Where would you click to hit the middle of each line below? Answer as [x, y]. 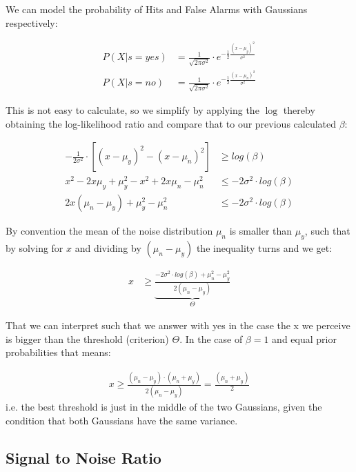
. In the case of [211, 338]
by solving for [34, 247]
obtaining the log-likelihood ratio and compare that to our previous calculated [171, 123]
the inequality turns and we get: [264, 247]
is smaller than [261, 231]
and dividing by [108, 247]
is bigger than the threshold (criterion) [87, 338]
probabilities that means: [58, 352]
